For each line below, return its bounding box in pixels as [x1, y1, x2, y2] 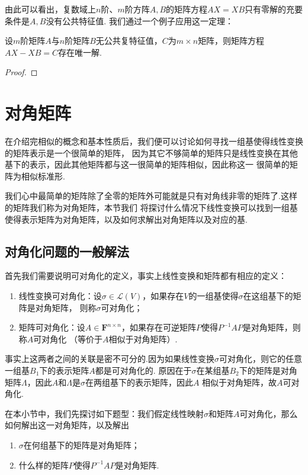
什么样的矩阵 [18, 458, 69, 471]
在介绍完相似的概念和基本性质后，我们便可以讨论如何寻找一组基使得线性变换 [5, 135, 303, 147]
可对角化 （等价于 [33, 332, 102, 345]
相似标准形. [21, 169, 65, 182]
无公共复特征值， [95, 34, 162, 47]
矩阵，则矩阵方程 [198, 34, 265, 47]
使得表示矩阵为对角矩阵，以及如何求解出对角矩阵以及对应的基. [5, 213, 248, 225]
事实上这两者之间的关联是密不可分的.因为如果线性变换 [5, 352, 214, 365]
